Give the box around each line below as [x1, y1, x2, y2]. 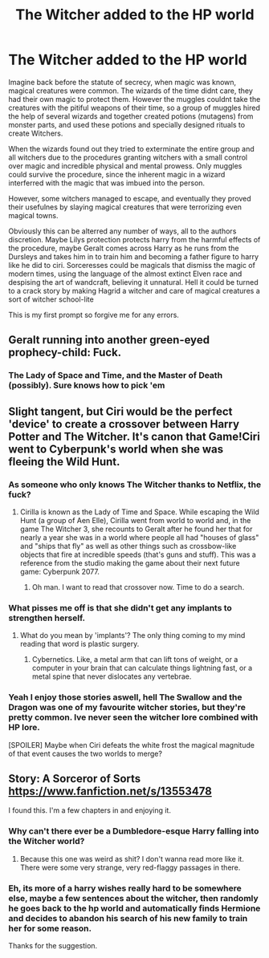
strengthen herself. [8, 612, 86, 623]
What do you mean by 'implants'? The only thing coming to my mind [19, 631, 246, 640]
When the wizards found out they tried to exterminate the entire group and [8, 144, 255, 153]
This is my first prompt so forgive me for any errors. [8, 310, 179, 319]
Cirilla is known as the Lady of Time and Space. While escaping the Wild [19, 507, 259, 517]
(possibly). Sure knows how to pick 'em [8, 380, 165, 391]
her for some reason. [8, 923, 92, 934]
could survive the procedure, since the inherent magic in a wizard [8, 169, 226, 179]
